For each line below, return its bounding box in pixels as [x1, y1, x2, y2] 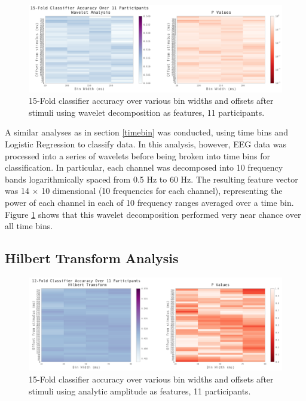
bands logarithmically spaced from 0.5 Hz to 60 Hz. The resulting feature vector [5, 172, 298, 185]
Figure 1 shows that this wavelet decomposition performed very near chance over [5, 208, 301, 220]
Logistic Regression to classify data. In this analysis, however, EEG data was [5, 137, 287, 150]
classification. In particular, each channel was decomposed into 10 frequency [5, 161, 283, 174]
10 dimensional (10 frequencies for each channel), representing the [41, 184, 283, 197]
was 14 [5, 184, 29, 197]
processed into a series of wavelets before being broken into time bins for [5, 149, 270, 162]
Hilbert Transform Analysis [5, 249, 179, 267]
